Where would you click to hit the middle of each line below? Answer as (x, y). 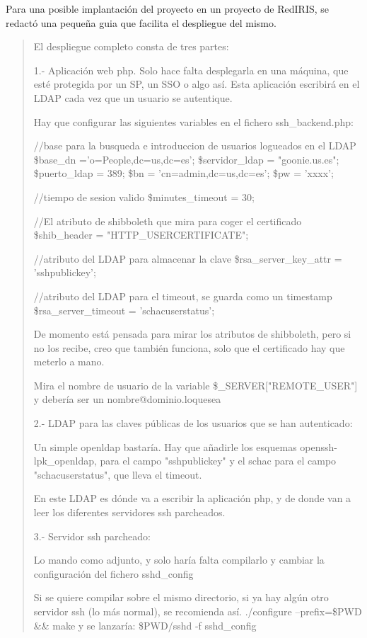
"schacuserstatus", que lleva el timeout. (118, 474)
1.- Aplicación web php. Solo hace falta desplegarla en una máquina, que (191, 70)
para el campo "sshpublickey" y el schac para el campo (218, 461)
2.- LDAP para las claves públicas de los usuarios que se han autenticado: (193, 423)
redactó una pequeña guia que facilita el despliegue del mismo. (141, 22)
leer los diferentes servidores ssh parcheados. (129, 512)
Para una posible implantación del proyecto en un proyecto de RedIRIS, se (168, 8)
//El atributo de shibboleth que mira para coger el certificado (168, 221)
